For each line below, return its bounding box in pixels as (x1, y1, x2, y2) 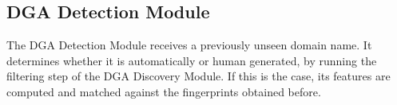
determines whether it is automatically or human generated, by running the (6, 52, 377, 68)
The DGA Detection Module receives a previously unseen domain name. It (6, 37, 372, 53)
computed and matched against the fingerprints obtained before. (6, 83, 321, 99)
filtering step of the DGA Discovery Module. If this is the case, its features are (6, 68, 391, 84)
